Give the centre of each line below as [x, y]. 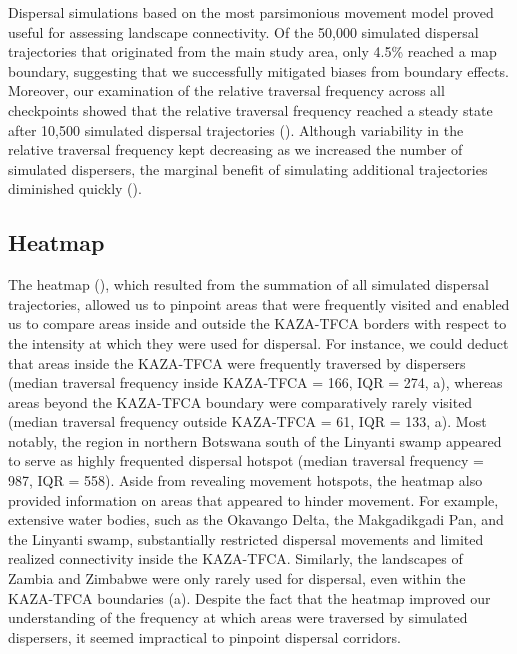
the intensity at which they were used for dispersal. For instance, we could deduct [258, 342]
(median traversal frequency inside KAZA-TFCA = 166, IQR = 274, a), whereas [255, 382]
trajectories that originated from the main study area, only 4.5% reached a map [252, 51]
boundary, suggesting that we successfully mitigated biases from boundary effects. [258, 70]
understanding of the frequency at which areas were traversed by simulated [238, 617]
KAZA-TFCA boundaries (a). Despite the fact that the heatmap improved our [249, 597]
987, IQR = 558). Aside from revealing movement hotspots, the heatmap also [245, 480]
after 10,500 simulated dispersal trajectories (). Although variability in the [236, 129]
